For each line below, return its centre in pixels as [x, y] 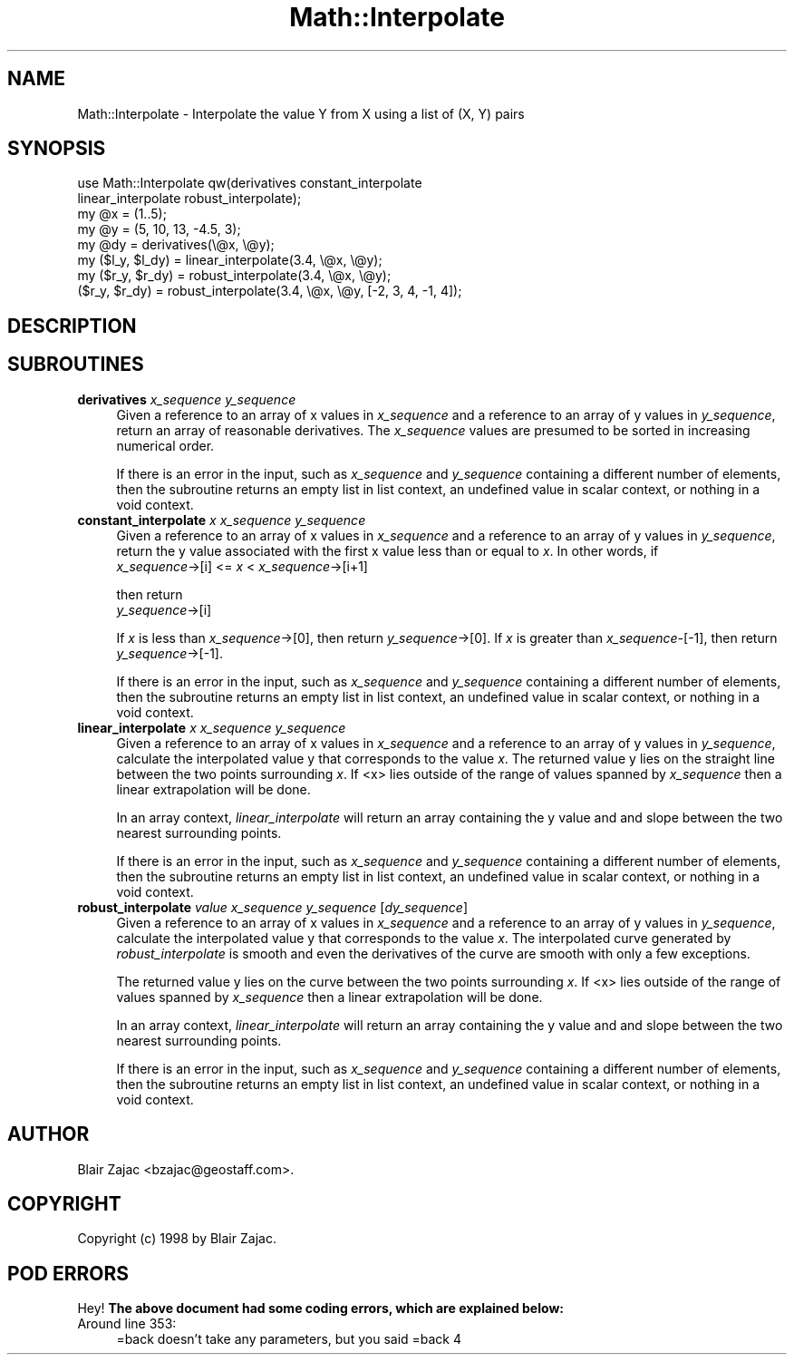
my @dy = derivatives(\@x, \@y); [176, 245]
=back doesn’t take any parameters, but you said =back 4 [289, 1339]
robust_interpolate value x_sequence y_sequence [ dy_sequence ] [273, 907]
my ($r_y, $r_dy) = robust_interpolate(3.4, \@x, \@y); [234, 276]
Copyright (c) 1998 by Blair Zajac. [177, 1239]
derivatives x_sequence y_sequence [187, 399]
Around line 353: [127, 1324]
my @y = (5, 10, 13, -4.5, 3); [159, 229]
